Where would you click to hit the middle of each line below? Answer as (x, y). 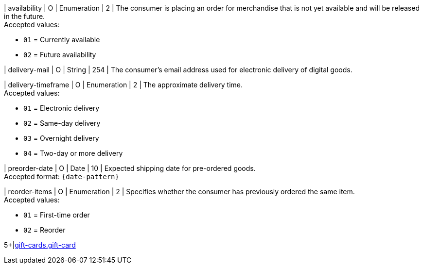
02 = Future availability (60, 55)
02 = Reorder (44, 230)
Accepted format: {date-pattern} (62, 176)
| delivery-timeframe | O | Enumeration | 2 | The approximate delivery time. (123, 85)
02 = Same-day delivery (62, 123)
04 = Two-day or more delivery (73, 153)
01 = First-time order (57, 215)
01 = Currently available (62, 40)
